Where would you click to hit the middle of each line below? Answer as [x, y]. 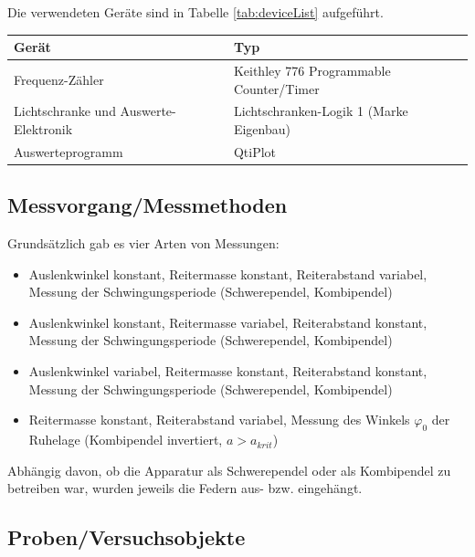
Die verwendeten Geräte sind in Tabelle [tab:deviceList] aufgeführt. [195, 12]
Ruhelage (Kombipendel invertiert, [126, 440]
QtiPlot [255, 151]
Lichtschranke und [65, 111]
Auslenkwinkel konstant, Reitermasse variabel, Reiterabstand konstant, [228, 322]
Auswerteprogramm [69, 151]
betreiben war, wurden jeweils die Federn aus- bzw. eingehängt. [185, 488]
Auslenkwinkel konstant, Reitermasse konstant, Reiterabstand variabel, [228, 273]
